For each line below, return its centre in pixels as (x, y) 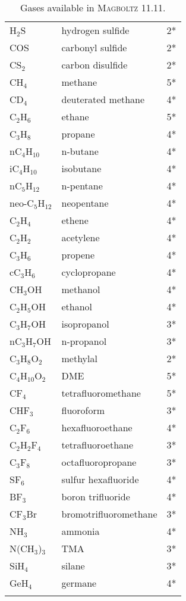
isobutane (81, 168)
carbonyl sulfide (94, 47)
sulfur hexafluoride (100, 479)
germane (79, 583)
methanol (81, 289)
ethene (75, 220)
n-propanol (84, 341)
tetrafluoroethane (97, 445)
